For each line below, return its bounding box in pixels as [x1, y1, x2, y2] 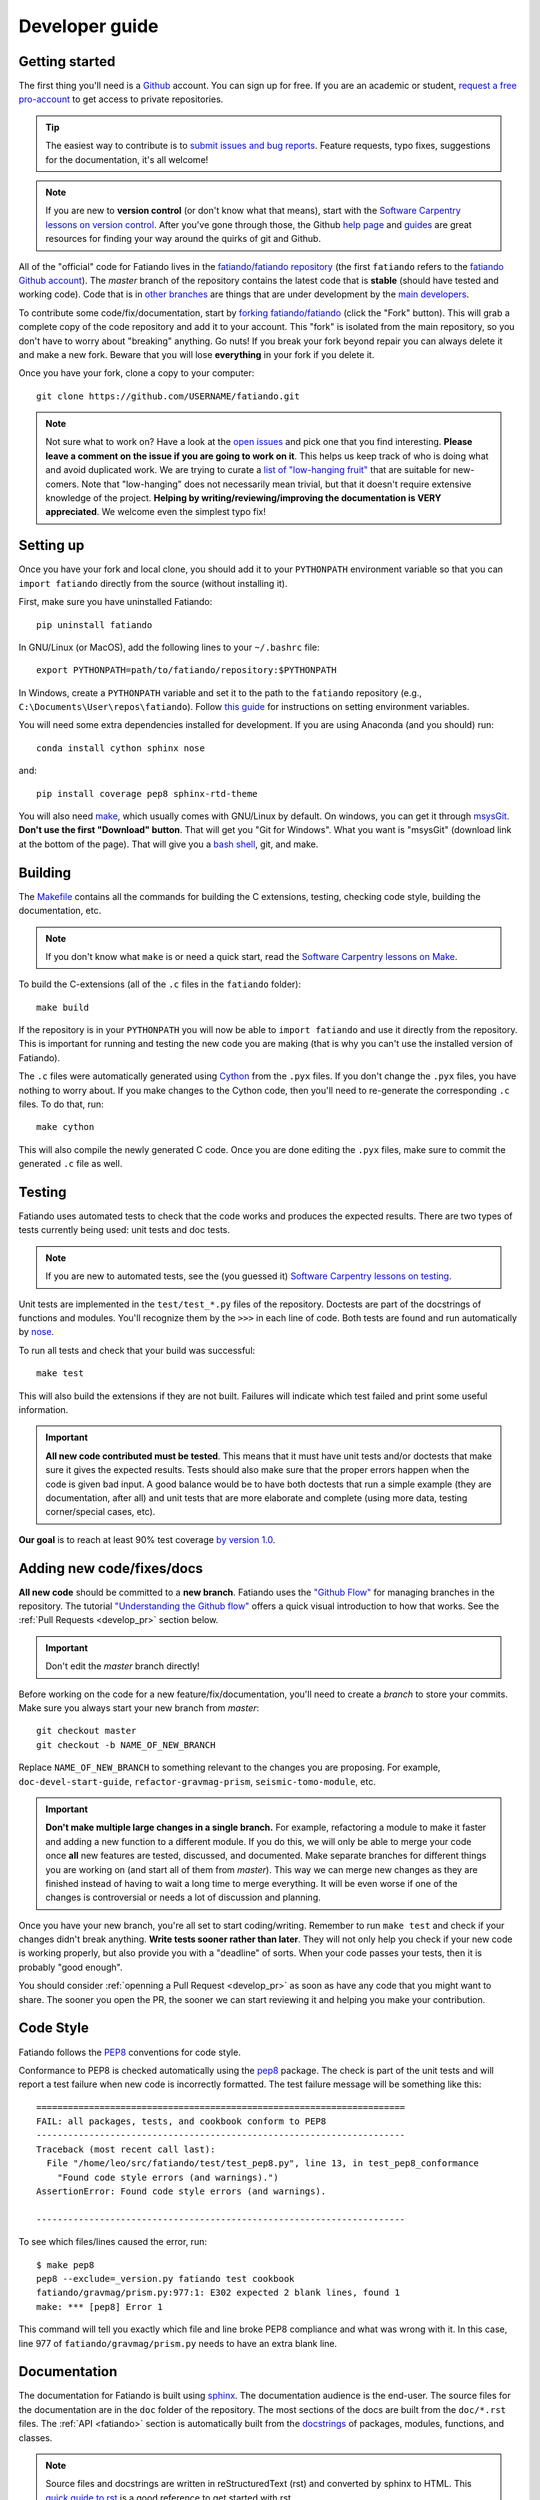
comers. [45, 478, 80, 490]
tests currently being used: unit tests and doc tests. [18, 1224, 230, 1236]
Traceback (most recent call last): [36, 2143, 216, 2155]
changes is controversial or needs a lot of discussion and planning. [45, 1891, 322, 1904]
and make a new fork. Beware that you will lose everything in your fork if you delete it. [18, 348, 375, 360]
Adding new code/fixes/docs [18, 1560, 204, 1577]
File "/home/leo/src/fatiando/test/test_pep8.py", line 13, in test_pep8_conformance [46, 2158, 480, 2169]
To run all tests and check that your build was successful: [18, 1344, 256, 1356]
